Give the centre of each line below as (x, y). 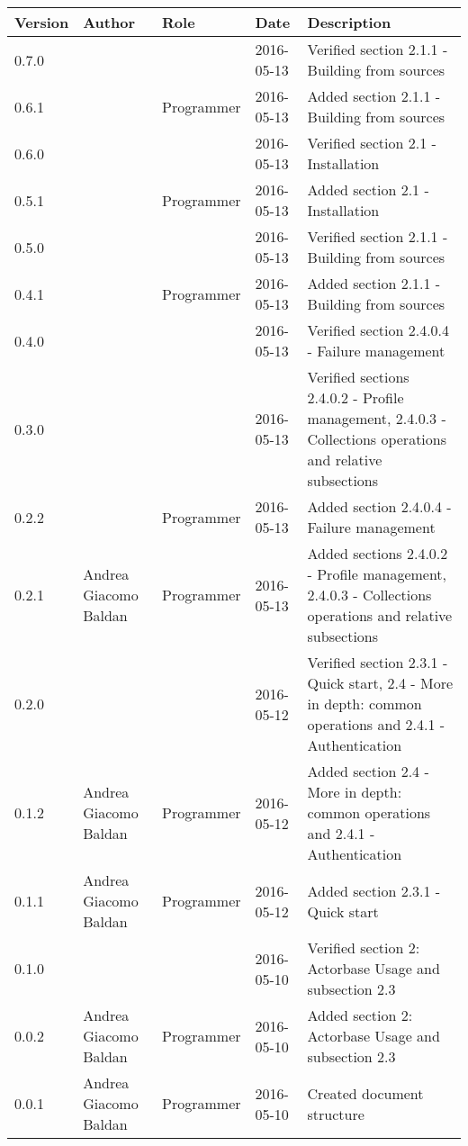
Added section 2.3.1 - (374, 890)
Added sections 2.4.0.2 (378, 553)
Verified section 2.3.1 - (378, 662)
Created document (365, 1093)
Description (349, 22)
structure (336, 1114)
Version (42, 22)
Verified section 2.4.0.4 (378, 330)
